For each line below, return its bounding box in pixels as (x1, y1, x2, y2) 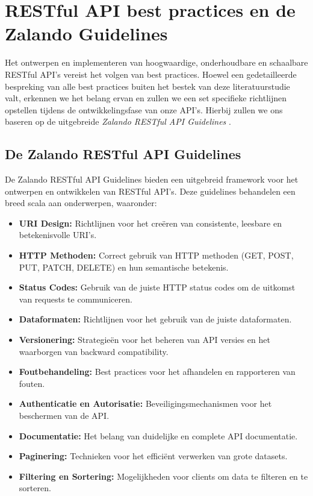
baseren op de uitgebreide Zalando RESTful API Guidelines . (5, 115, 231, 128)
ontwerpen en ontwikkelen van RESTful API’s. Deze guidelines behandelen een (5, 184, 296, 197)
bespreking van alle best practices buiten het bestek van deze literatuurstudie (5, 80, 290, 92)
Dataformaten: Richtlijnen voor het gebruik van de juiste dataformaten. (19, 313, 292, 325)
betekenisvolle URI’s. (19, 228, 97, 241)
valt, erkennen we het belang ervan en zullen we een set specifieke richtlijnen (5, 92, 287, 104)
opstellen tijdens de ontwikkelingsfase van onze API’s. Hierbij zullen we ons (5, 103, 283, 116)
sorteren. (19, 482, 51, 494)
